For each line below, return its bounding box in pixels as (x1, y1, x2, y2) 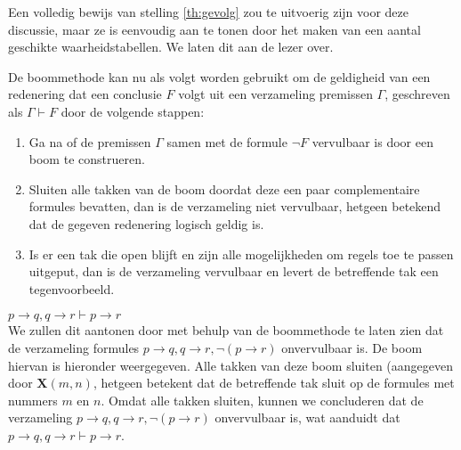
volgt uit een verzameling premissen (178, 85, 373, 103)
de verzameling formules (8, 338, 140, 356)
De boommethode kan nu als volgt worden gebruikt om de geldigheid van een (8, 67, 431, 86)
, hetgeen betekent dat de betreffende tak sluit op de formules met (93, 373, 455, 392)
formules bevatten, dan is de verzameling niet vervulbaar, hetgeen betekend (28, 197, 441, 216)
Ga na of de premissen (28, 132, 151, 151)
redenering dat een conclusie (8, 85, 162, 103)
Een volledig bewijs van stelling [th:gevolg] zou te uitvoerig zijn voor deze (8, 3, 408, 20)
